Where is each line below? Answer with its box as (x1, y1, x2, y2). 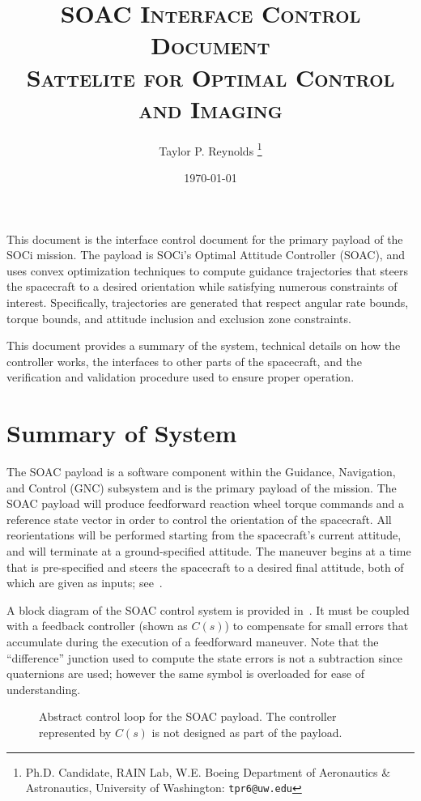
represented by (39, 723, 112, 740)
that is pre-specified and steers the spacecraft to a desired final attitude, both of (6, 558, 404, 575)
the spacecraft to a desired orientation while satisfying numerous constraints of (6, 278, 398, 295)
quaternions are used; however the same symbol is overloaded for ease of (6, 665, 364, 682)
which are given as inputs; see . (6, 574, 163, 591)
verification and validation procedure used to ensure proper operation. (6, 369, 355, 386)
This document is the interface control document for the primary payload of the (6, 230, 403, 247)
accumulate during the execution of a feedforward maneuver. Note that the (6, 633, 379, 650)
